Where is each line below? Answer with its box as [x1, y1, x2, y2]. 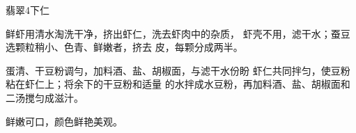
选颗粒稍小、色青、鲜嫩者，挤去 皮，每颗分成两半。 [6, 40, 243, 54]
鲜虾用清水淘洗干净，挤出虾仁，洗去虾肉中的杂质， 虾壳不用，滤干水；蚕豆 [6, 26, 350, 40]
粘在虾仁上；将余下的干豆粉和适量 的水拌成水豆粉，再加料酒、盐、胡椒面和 [6, 77, 350, 91]
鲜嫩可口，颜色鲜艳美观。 [6, 114, 123, 128]
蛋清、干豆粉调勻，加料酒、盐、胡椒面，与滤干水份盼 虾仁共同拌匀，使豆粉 [6, 63, 350, 77]
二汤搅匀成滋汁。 [6, 90, 84, 104]
